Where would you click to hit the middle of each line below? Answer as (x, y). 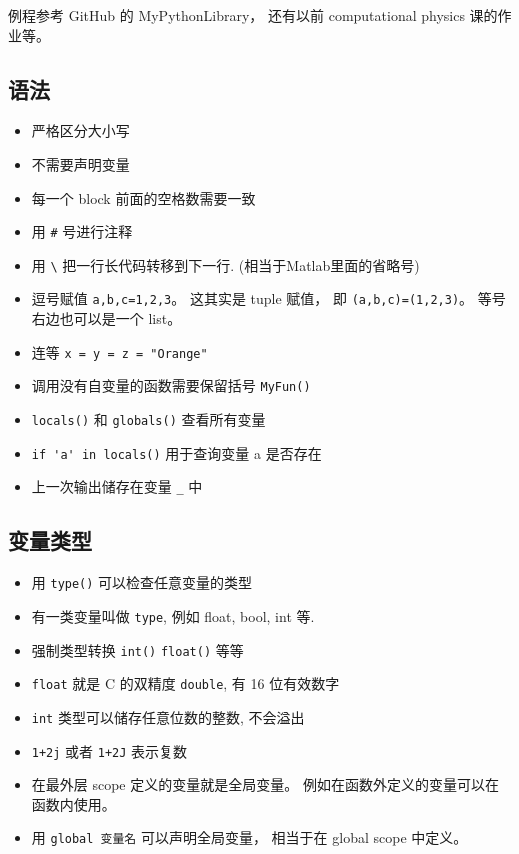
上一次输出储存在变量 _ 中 (117, 486)
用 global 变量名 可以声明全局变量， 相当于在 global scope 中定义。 (249, 837)
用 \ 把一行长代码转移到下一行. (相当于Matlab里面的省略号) (225, 264)
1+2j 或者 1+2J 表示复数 (109, 750)
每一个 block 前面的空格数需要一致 (143, 197)
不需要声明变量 (80, 163)
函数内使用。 (73, 803)
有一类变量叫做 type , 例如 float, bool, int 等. (173, 615)
